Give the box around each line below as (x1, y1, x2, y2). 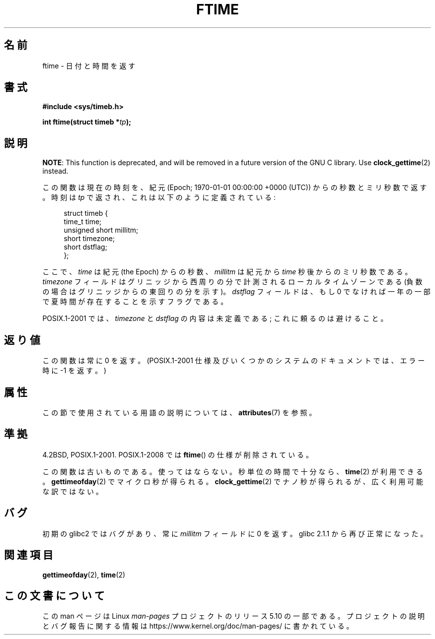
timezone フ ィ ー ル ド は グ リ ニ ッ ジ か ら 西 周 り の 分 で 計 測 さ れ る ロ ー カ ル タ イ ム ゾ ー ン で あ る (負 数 (42, 277, 423, 286)
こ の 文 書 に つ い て (4, 589, 105, 602)
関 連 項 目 (4, 549, 53, 562)
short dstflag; (64, 243, 107, 252)
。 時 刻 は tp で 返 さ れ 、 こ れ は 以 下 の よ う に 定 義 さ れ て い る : (42, 193, 276, 202)
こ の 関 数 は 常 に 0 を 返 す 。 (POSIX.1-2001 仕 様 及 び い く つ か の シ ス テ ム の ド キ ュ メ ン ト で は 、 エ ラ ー (42, 356, 425, 365)
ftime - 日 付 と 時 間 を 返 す (42, 61, 136, 70)
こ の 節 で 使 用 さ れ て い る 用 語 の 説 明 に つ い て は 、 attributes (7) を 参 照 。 (42, 408, 316, 417)
